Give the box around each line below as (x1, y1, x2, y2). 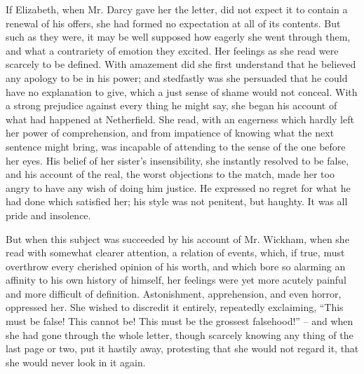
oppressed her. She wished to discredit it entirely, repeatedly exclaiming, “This (6, 300, 344, 314)
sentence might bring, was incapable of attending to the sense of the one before (6, 139, 346, 153)
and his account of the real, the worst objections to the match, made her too (6, 167, 335, 181)
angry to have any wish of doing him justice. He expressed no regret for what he (6, 180, 351, 195)
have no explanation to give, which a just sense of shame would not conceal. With (6, 84, 358, 99)
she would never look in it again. (6, 354, 146, 369)
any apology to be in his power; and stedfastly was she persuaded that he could (6, 70, 348, 85)
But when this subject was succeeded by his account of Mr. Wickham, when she (6, 231, 349, 246)
